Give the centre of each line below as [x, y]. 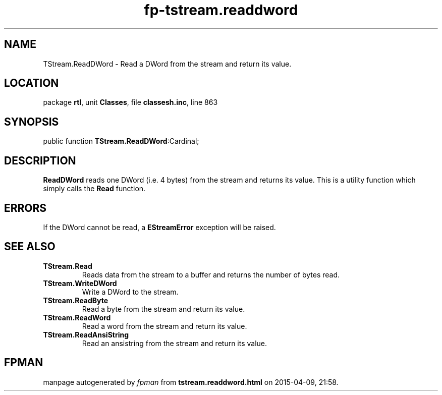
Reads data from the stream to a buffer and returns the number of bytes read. [211, 274]
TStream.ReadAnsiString [86, 334]
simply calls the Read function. [94, 189]
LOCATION [32, 83]
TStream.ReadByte [76, 300]
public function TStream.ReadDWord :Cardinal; [121, 141]
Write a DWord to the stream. [130, 292]
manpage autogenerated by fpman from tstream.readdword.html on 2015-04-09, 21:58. [191, 382]
